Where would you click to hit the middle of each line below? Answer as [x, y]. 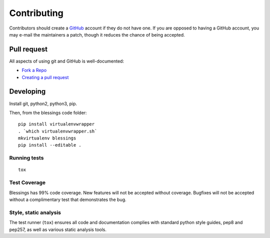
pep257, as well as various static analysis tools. [58, 229]
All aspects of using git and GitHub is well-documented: [67, 61]
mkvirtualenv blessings [47, 138]
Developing [27, 92]
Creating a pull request [45, 77]
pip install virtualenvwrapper [56, 124]
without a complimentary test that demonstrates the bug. [68, 199]
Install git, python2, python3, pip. [43, 103]
